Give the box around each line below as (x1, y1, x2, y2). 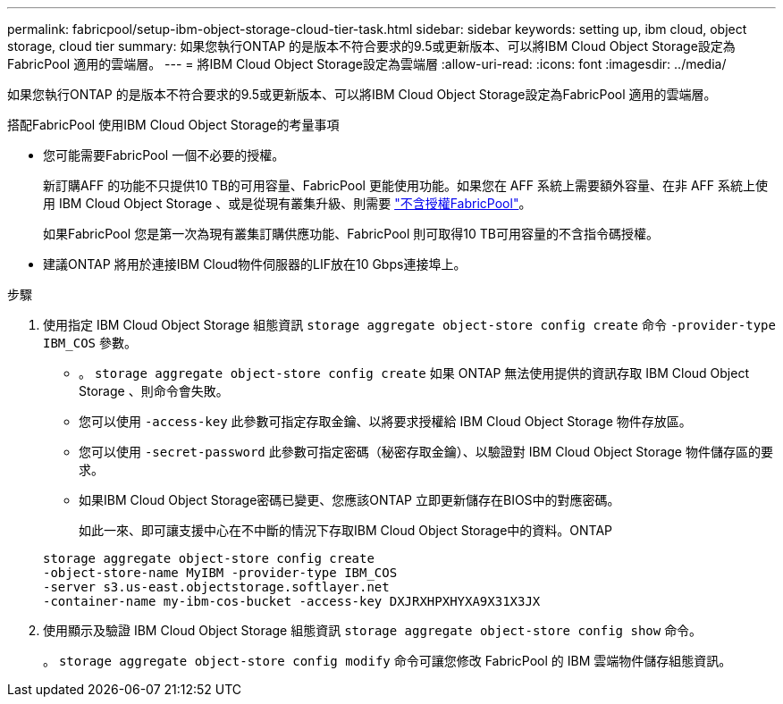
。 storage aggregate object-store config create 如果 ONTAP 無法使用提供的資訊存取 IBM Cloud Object (79, 365, 749, 381)
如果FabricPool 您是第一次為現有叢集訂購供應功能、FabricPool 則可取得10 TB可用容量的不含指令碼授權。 (43, 226, 659, 241)
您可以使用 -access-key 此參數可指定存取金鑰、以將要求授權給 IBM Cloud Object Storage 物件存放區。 (79, 414, 692, 429)
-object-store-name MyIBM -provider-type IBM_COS (43, 566, 398, 580)
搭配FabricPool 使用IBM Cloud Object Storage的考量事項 (7, 117, 340, 132)
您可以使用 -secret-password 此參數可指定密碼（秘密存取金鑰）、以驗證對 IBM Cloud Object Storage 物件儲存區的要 (79, 444, 773, 459)
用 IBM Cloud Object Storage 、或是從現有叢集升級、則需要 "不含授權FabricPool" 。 (43, 196, 532, 211)
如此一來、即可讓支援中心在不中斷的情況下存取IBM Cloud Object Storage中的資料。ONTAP (79, 523, 613, 538)
